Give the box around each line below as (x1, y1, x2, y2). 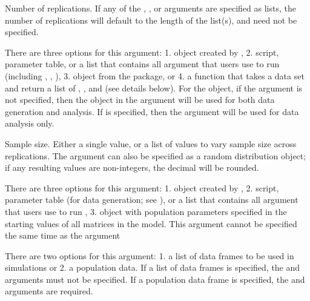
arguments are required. (5, 285, 93, 297)
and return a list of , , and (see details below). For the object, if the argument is (5, 81, 303, 94)
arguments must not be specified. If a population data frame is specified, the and (5, 273, 305, 285)
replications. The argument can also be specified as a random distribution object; (5, 149, 306, 162)
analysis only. (5, 117, 54, 130)
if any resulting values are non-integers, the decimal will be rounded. (5, 161, 259, 174)
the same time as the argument (5, 229, 120, 242)
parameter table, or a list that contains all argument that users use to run (5, 58, 280, 70)
